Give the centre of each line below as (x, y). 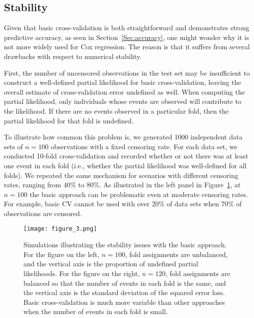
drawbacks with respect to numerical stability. (73, 56)
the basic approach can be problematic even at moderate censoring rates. (139, 194)
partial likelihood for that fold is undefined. (69, 120)
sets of (13, 146)
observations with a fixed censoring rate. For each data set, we (144, 146)
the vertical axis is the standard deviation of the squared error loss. (124, 292)
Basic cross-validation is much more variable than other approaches (124, 302)
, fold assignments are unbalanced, (177, 254)
